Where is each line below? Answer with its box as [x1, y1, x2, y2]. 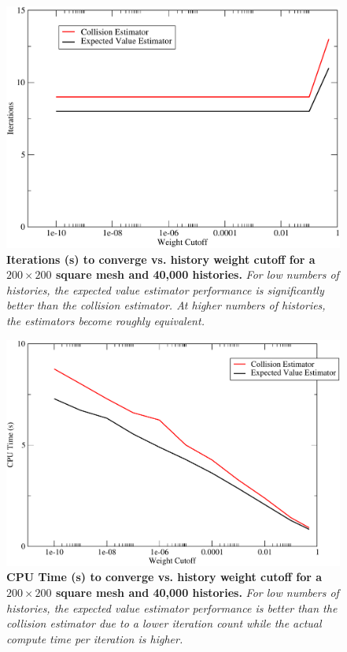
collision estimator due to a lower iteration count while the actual [6, 615, 322, 632]
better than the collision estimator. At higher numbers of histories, [6, 297, 326, 313]
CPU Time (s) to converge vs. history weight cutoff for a [6, 569, 323, 585]
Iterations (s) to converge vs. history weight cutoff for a [6, 250, 316, 267]
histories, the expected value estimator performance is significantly [6, 281, 324, 298]
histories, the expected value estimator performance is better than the [6, 599, 338, 616]
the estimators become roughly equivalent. [6, 313, 205, 329]
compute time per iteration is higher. [6, 630, 183, 646]
